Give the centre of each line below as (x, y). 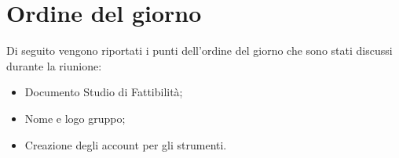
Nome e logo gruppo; (75, 118)
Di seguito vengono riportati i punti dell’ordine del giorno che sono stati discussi (199, 50)
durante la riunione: (54, 65)
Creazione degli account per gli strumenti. (126, 144)
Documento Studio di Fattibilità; (104, 92)
